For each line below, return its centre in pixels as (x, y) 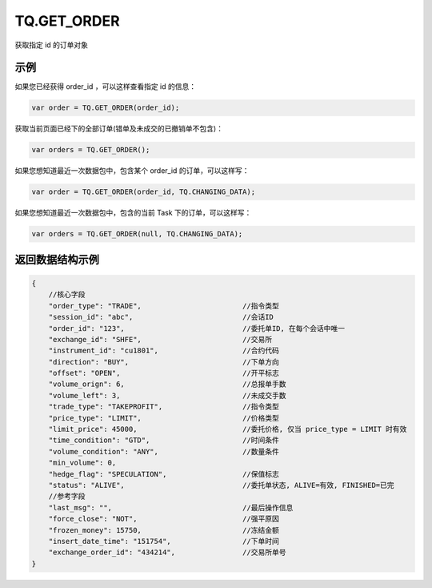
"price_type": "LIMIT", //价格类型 (164, 418)
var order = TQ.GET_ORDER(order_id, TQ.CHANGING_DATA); (144, 192)
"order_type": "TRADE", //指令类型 (164, 306)
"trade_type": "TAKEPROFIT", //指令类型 (164, 407)
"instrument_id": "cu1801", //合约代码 (164, 351)
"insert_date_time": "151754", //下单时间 (164, 541)
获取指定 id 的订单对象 (51, 45)
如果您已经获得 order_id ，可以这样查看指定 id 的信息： (105, 87)
